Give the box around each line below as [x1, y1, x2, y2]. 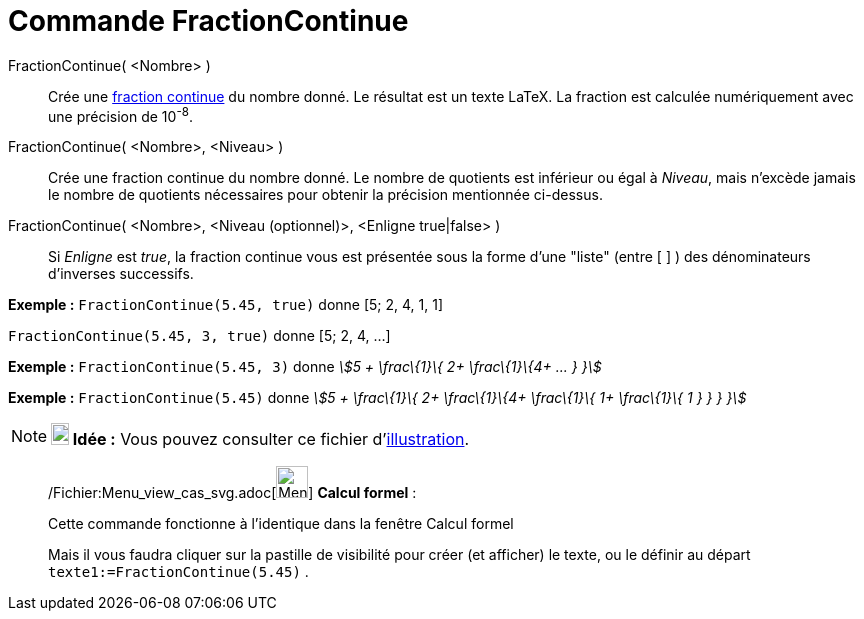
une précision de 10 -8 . [48, 104, 194, 125]
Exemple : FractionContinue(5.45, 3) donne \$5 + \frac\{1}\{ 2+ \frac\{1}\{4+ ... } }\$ [8, 358, 602, 376]
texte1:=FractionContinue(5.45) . [48, 563, 309, 581]
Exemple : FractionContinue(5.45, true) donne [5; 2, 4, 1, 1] [8, 296, 444, 314]
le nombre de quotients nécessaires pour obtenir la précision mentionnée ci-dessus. [48, 186, 603, 204]
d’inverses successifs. [48, 265, 194, 283]
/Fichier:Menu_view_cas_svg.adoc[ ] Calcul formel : [48, 484, 417, 502]
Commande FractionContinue [8, 4, 409, 38]
